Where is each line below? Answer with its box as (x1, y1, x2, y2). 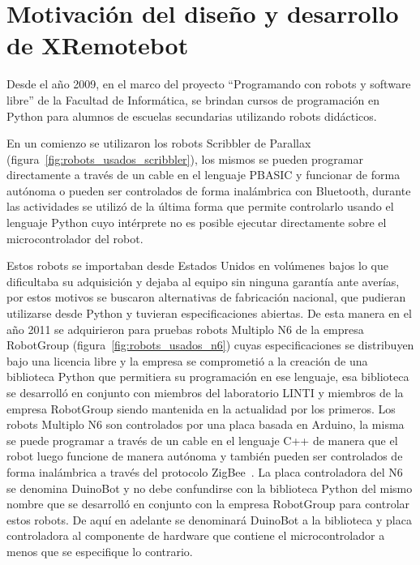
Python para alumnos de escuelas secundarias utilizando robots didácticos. (6, 107, 377, 124)
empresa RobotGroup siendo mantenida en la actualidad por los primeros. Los (6, 400, 396, 417)
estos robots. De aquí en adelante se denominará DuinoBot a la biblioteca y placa (6, 511, 412, 528)
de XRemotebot (6, 28, 189, 62)
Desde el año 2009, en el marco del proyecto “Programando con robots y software (6, 75, 411, 92)
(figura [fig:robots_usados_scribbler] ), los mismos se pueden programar (6, 150, 363, 167)
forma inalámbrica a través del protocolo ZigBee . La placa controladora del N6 (6, 463, 403, 480)
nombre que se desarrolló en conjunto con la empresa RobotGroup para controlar (6, 495, 410, 512)
